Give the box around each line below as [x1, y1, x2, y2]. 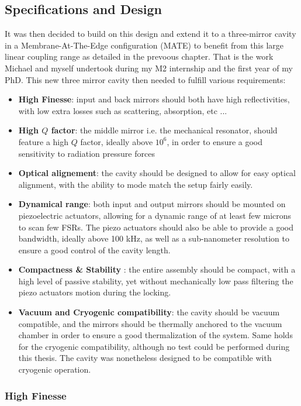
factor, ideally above [80, 135, 153, 147]
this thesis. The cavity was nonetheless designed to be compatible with [18, 352, 272, 364]
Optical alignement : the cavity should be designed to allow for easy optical [18, 167, 296, 179]
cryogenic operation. [18, 363, 91, 376]
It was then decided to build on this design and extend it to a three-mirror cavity [5, 27, 296, 40]
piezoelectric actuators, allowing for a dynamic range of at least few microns [18, 209, 292, 221]
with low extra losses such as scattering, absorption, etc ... [18, 104, 227, 116]
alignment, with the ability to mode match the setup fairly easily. [18, 178, 253, 190]
